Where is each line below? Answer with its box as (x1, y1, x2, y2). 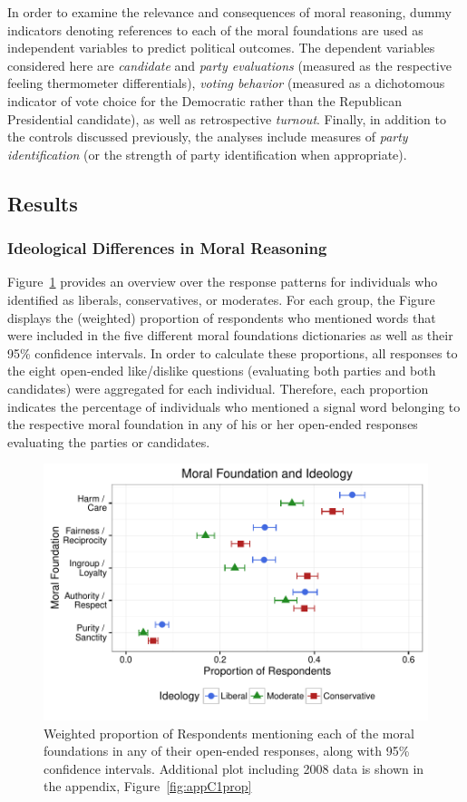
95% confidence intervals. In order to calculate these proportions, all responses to (7, 343, 458, 362)
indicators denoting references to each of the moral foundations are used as (7, 20, 423, 39)
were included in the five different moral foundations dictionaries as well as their (7, 326, 453, 345)
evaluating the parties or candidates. (7, 432, 210, 451)
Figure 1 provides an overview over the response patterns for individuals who (7, 272, 438, 291)
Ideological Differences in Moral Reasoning (7, 237, 327, 259)
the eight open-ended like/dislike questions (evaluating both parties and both (7, 361, 436, 380)
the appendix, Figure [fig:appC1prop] (44, 777, 252, 796)
